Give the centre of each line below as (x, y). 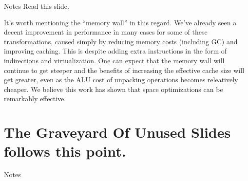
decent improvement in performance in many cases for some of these (106, 32)
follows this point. (65, 151)
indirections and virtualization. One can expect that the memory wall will (114, 60)
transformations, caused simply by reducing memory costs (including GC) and (121, 41)
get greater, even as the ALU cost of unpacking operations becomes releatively (121, 80)
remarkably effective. (35, 99)
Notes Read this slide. (37, 6)
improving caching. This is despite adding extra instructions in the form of (115, 51)
